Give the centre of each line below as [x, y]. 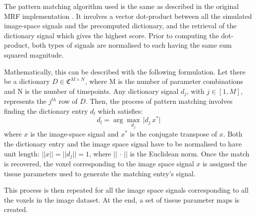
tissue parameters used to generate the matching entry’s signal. [100, 173]
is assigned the [225, 163]
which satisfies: [120, 110]
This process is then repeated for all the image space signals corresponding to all [126, 190]
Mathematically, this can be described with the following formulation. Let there [125, 71]
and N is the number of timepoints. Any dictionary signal [91, 91]
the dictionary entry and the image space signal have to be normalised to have [123, 143]
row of [68, 101]
